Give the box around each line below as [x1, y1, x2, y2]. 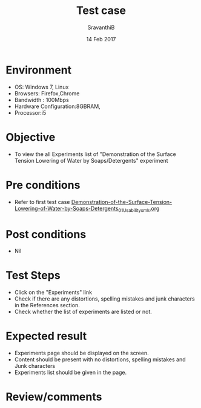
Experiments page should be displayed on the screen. [14, 350, 149, 357]
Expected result [5, 329, 87, 343]
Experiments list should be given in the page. [14, 369, 127, 376]
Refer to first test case [14, 198, 70, 205]
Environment [5, 63, 72, 76]
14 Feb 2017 [86, 35, 116, 42]
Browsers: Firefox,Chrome [14, 89, 80, 97]
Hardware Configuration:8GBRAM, [14, 103, 100, 110]
